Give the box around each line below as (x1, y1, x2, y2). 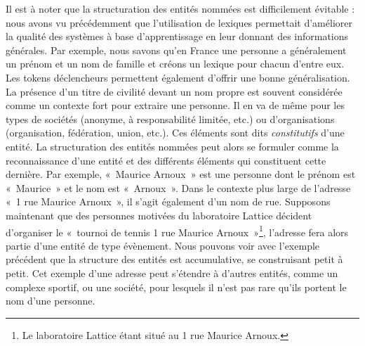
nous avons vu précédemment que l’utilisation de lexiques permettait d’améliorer (6, 15, 352, 30)
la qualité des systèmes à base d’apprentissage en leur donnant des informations (6, 29, 349, 44)
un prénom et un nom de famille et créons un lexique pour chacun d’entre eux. (6, 56, 345, 71)
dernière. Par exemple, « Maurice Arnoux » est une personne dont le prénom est (6, 167, 356, 181)
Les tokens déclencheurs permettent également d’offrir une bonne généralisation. (6, 70, 350, 84)
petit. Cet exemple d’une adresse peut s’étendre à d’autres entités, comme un (6, 265, 338, 280)
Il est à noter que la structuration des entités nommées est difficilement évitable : (6, 1, 355, 15)
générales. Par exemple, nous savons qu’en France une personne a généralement (6, 42, 347, 57)
